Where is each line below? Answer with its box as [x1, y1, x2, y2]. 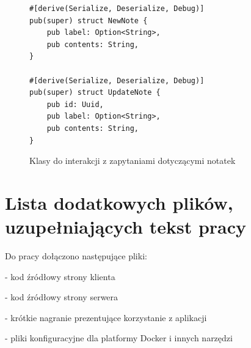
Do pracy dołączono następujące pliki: [5, 250, 147, 262]
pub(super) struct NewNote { [29, 16, 148, 25]
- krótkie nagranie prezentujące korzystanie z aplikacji [5, 311, 207, 324]
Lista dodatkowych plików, [5, 190, 233, 215]
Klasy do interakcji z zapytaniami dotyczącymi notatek [29, 154, 236, 167]
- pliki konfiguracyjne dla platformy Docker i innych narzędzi [5, 331, 233, 344]
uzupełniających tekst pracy [5, 214, 246, 239]
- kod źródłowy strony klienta [5, 270, 115, 283]
